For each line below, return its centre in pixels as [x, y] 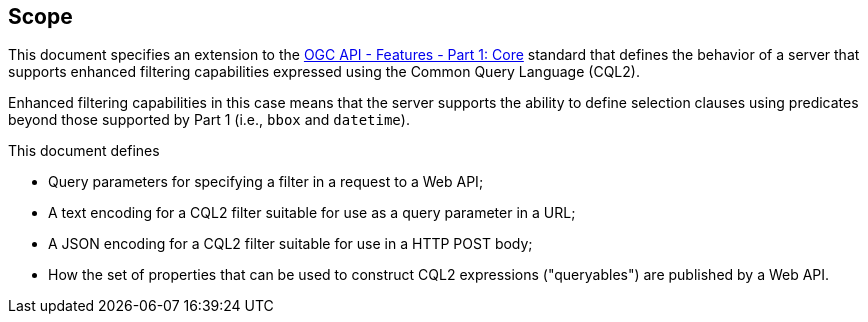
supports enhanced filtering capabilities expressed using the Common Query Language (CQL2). [324, 72]
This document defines [84, 151]
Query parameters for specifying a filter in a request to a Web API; [266, 182]
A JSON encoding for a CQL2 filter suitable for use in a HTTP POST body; [290, 244]
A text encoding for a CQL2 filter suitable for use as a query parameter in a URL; [312, 213]
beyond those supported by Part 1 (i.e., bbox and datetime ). [209, 120]
